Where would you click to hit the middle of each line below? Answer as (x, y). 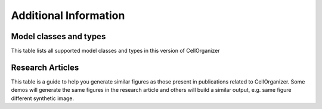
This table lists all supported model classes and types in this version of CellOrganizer (115, 51)
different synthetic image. (43, 98)
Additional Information (68, 15)
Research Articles (45, 67)
